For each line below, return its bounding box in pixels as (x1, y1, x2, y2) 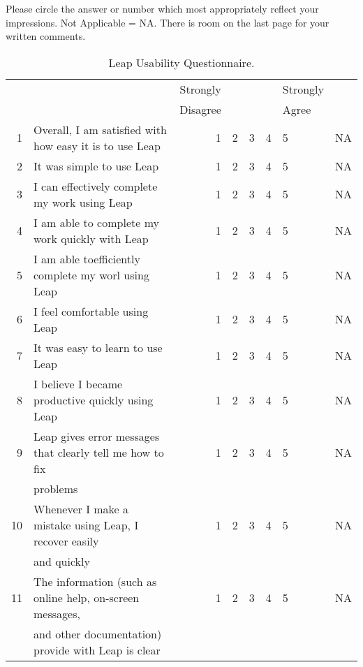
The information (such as (34, 573, 157, 589)
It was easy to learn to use (34, 339, 163, 356)
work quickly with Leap (34, 230, 149, 247)
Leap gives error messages (34, 427, 160, 444)
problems (34, 480, 78, 497)
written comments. (6, 29, 86, 43)
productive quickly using (34, 391, 154, 408)
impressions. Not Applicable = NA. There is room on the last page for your (6, 15, 329, 29)
